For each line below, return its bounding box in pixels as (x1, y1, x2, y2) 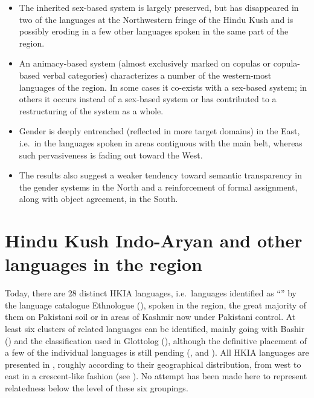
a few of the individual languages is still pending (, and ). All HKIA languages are (5, 346, 309, 359)
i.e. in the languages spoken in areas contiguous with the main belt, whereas (19, 136, 303, 149)
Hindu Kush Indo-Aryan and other (5, 228, 303, 253)
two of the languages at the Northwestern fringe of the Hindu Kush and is (19, 13, 293, 25)
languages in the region (5, 252, 202, 276)
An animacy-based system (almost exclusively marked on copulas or (19, 57, 271, 70)
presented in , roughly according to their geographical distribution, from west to (5, 357, 301, 370)
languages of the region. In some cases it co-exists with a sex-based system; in (19, 80, 307, 93)
